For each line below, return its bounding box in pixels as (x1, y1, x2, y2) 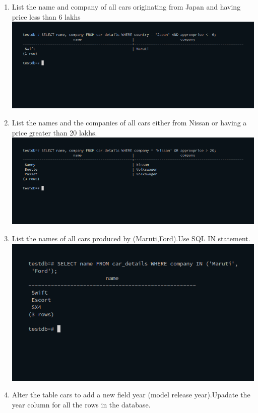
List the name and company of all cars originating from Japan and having (12, 2, 241, 12)
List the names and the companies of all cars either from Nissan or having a (12, 117, 247, 128)
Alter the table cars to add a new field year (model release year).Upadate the (12, 389, 250, 400)
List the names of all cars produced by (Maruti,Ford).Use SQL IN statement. (12, 233, 250, 244)
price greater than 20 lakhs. (12, 127, 97, 137)
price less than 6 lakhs (12, 11, 81, 22)
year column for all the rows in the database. (12, 399, 151, 409)
